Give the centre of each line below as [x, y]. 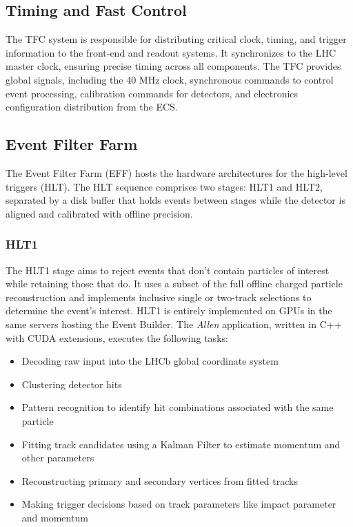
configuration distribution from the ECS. [92, 107]
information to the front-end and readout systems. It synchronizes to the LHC [171, 52]
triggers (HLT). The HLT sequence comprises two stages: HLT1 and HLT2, [164, 186]
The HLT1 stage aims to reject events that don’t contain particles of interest [168, 270]
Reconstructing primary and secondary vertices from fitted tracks [160, 480]
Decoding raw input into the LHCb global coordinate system [150, 361]
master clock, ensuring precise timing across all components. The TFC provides [173, 66]
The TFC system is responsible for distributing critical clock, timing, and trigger [176, 39]
